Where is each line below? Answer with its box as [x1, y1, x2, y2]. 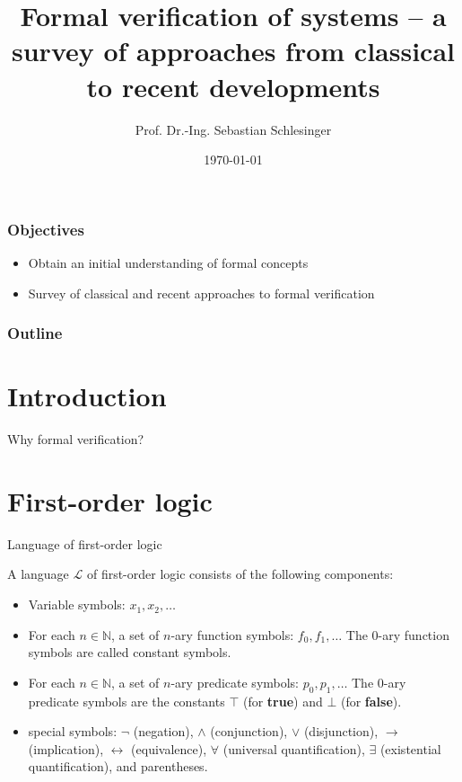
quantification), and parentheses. [28, 757, 208, 776]
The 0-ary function [345, 625, 449, 644]
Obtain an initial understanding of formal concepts [28, 253, 309, 271]
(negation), [133, 722, 194, 741]
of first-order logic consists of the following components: [86, 564, 394, 583]
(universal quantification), [222, 739, 365, 758]
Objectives [7, 218, 84, 240]
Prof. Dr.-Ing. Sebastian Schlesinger [135, 120, 332, 138]
